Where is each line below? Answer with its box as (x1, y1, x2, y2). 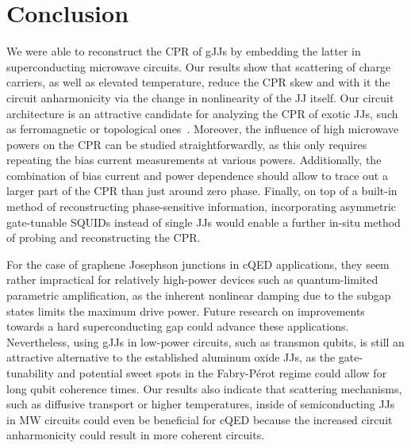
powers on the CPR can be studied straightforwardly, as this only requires (6, 136, 367, 152)
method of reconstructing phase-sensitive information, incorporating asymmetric (6, 198, 397, 215)
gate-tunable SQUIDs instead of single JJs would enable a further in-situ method (6, 213, 401, 230)
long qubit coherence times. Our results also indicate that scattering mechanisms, (6, 380, 402, 396)
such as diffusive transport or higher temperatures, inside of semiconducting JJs (6, 396, 395, 412)
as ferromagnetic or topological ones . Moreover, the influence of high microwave (6, 121, 399, 137)
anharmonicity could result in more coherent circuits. (6, 427, 265, 443)
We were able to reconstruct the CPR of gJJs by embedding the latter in (6, 43, 361, 59)
